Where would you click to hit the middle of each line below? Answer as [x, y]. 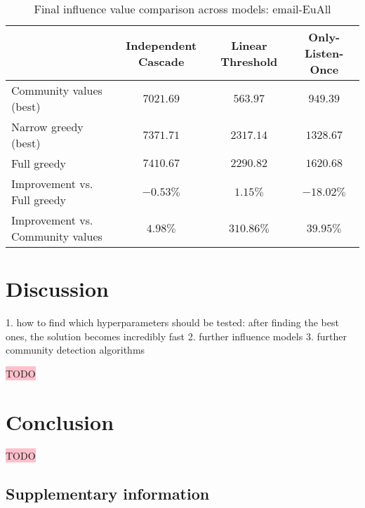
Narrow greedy [47, 127]
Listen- [324, 53]
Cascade [161, 61]
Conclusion [60, 421]
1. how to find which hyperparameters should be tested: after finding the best [172, 322]
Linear [249, 45]
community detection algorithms [75, 350]
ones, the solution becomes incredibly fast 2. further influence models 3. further [176, 336]
